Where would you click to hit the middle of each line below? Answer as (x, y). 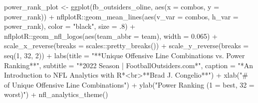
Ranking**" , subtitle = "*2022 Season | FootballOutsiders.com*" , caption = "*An (129, 65)
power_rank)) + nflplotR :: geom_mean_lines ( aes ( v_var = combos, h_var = (121, 16)
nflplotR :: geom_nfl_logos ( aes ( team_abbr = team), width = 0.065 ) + (111, 36)
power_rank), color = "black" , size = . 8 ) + (70, 26)
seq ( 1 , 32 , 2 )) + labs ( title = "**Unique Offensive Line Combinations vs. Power (125, 55)
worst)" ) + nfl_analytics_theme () (56, 94)
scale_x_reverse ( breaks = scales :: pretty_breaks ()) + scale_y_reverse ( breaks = (127, 46)
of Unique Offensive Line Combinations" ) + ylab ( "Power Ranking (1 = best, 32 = (129, 84)
